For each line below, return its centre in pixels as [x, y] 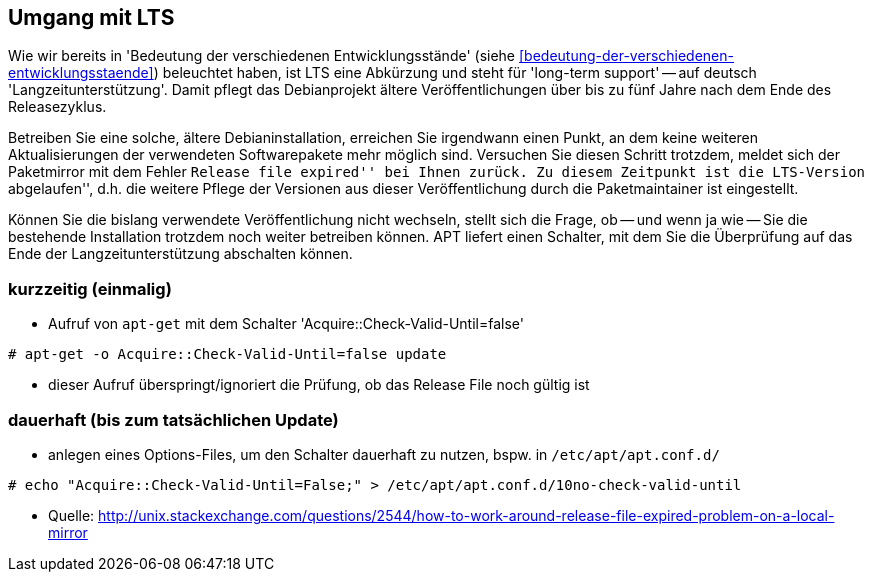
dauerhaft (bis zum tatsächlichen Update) [173, 419]
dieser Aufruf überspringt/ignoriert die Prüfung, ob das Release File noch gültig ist [319, 385]
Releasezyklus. [57, 107]
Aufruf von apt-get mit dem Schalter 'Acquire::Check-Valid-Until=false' [286, 324]
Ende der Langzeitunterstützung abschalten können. [180, 254]
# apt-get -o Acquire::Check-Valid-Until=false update [227, 354]
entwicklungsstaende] [81, 73]
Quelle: [71, 515]
